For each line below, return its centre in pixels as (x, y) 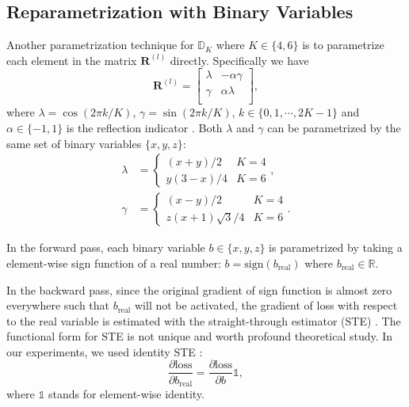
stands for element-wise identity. (126, 394)
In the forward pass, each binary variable (106, 247)
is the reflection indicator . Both (144, 128)
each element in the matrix (72, 60)
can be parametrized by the (334, 128)
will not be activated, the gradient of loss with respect (266, 305)
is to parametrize (343, 45)
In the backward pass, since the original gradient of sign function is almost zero (199, 289)
